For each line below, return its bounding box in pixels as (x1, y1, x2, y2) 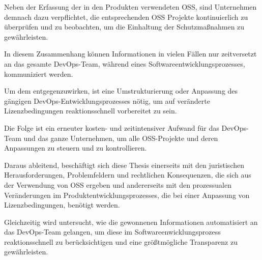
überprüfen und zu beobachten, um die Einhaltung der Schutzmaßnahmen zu (4, 21, 245, 32)
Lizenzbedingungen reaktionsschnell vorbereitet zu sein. (4, 105, 177, 116)
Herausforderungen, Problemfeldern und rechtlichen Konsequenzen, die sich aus (4, 169, 251, 180)
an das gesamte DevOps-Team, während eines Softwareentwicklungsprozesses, (4, 58, 245, 69)
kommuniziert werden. (4, 68, 73, 79)
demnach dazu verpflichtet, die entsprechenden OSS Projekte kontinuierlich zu (4, 11, 248, 22)
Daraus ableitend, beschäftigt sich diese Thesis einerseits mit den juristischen (4, 159, 244, 170)
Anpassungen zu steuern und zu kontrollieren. (4, 142, 147, 153)
